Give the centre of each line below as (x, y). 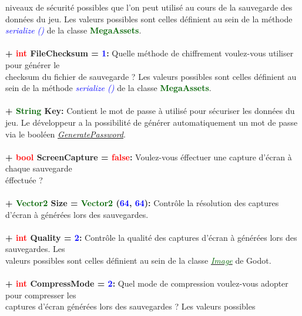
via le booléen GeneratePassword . (66, 134)
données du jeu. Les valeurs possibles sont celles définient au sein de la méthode (149, 19)
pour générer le (33, 64)
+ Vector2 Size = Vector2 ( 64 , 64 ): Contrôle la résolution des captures (142, 203)
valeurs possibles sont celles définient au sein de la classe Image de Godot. (138, 260)
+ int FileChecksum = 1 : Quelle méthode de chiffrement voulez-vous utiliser (150, 53)
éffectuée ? (24, 179)
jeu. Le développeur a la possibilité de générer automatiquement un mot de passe (152, 122)
